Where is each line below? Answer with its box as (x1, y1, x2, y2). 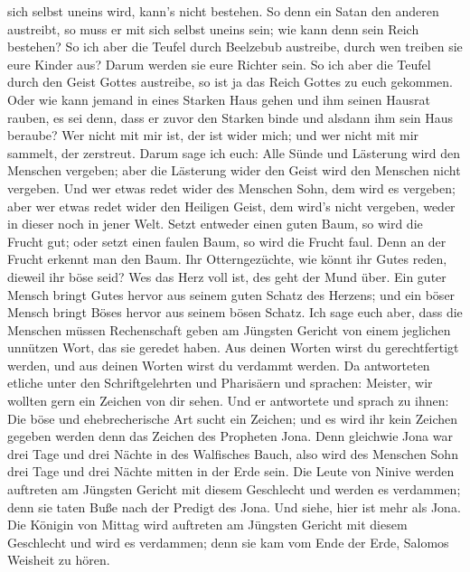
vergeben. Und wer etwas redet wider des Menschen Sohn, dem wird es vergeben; (7, 178, 456, 197)
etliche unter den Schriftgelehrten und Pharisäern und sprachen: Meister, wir (7, 373, 433, 392)
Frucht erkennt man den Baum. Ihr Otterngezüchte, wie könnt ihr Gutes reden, (7, 249, 447, 268)
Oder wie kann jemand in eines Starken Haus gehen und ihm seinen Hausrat (7, 89, 430, 108)
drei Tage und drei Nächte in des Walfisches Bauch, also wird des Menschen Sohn (7, 444, 458, 463)
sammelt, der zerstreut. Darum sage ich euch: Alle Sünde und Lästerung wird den (7, 143, 461, 162)
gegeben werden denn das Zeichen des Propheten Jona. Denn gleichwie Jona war (7, 427, 453, 445)
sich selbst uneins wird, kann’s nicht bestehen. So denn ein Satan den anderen (7, 2, 439, 20)
